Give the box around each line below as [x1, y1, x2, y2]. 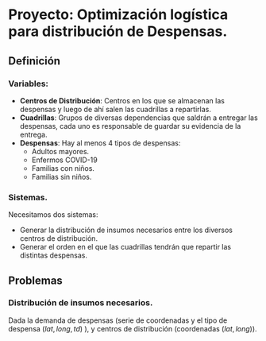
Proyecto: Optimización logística [8, 6, 229, 24]
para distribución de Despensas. [8, 22, 228, 41]
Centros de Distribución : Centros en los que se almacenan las [19, 95, 225, 105]
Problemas [8, 273, 64, 287]
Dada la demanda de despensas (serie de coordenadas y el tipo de [8, 316, 228, 325]
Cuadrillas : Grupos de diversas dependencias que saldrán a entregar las [19, 113, 258, 122]
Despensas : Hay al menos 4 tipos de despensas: [19, 138, 181, 148]
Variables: [8, 78, 49, 89]
